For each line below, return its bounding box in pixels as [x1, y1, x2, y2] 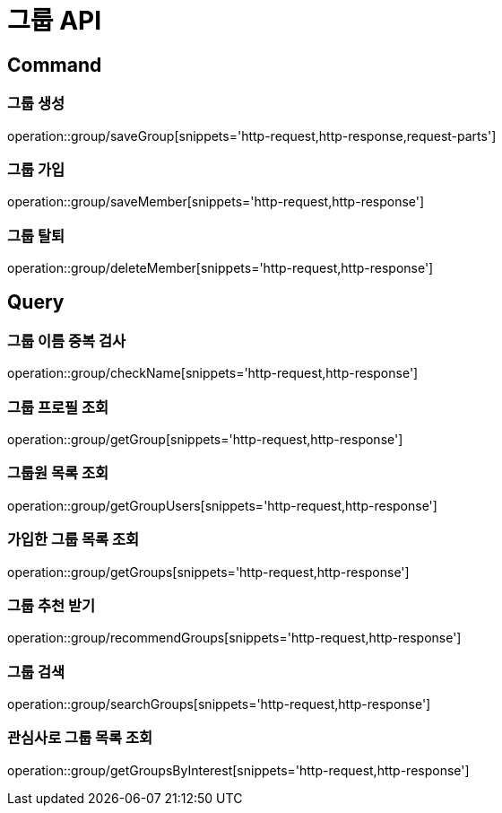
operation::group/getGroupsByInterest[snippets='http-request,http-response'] [7, 762, 470, 778]
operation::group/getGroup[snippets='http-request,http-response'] [7, 432, 403, 448]
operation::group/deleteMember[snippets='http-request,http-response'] [7, 260, 434, 276]
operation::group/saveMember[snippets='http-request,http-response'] [7, 194, 425, 210]
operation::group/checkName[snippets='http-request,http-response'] [7, 365, 419, 381]
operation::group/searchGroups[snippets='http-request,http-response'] [7, 696, 431, 712]
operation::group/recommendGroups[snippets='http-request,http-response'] [7, 630, 462, 646]
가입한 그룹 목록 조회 [7, 530, 140, 549]
